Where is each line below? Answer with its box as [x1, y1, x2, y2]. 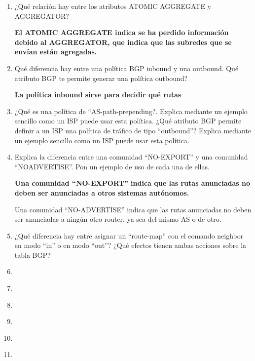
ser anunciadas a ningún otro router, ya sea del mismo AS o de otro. [14, 214, 221, 224]
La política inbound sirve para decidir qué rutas [14, 89, 182, 100]
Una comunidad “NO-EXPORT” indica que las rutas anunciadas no [14, 178, 251, 188]
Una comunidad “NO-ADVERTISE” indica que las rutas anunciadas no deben [14, 204, 252, 214]
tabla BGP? [14, 249, 51, 260]
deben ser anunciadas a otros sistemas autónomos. [14, 187, 189, 198]
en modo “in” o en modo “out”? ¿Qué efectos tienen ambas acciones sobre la [14, 240, 247, 250]
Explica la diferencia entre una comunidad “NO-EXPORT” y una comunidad [14, 152, 248, 162]
